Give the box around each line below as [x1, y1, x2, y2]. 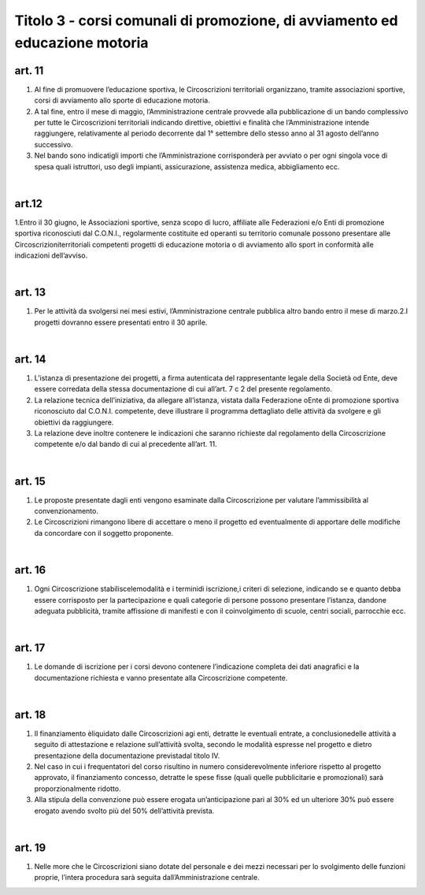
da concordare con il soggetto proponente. [34, 528, 174, 537]
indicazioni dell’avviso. [14, 251, 88, 260]
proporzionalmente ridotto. [34, 784, 121, 793]
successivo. [34, 139, 74, 149]
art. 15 [14, 474, 46, 488]
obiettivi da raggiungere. [34, 418, 114, 427]
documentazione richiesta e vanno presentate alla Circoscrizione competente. [34, 673, 288, 682]
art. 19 [14, 841, 46, 854]
